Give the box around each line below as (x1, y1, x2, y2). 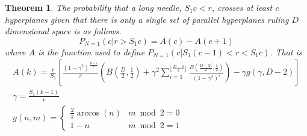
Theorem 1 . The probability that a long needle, (5, 1, 182, 13)
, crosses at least (211, 1, 273, 13)
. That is (270, 45, 302, 58)
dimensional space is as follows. (5, 25, 122, 37)
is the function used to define (38, 45, 145, 58)
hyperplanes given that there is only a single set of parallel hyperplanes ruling (5, 13, 289, 25)
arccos (76, 108, 100, 117)
